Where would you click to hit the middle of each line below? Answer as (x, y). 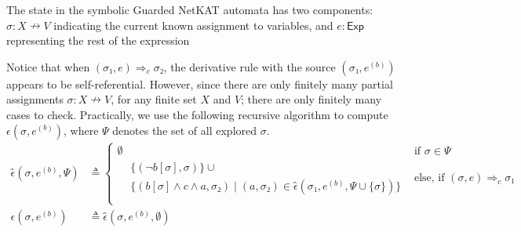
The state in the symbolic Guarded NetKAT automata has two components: (190, 9)
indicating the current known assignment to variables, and (193, 25)
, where (81, 130)
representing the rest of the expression (98, 40)
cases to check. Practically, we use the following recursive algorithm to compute (197, 114)
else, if (429, 178)
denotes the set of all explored (185, 130)
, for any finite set (154, 99)
